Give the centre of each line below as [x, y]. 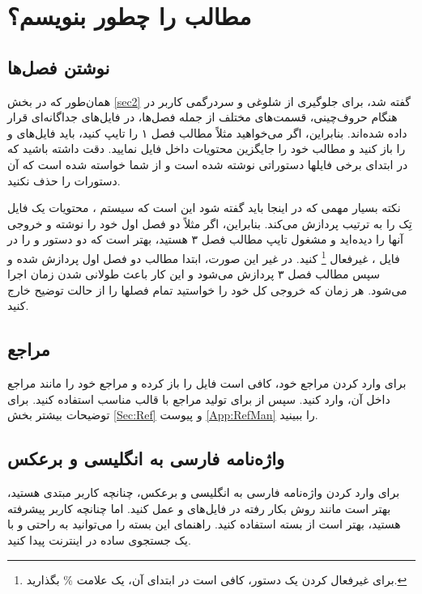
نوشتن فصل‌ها [59, 67]
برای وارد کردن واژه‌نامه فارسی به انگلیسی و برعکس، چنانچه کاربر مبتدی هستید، [204, 492]
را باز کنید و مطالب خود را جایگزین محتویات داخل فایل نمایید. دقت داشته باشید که [207, 148]
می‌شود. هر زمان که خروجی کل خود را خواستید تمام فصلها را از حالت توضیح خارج [207, 289]
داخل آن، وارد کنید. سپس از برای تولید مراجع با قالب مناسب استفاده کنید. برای [199, 399]
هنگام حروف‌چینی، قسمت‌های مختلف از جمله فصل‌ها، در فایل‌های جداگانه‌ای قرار [202, 117]
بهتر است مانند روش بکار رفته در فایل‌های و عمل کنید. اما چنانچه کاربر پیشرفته [199, 508]
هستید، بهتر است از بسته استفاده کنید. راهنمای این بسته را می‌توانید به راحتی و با [204, 524]
